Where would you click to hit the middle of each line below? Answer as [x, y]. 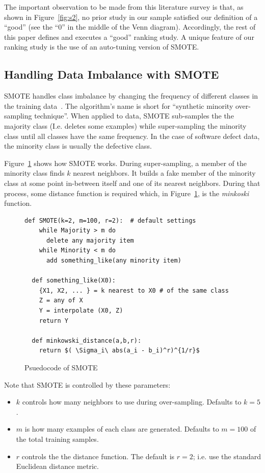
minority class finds [34, 173]
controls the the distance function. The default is [98, 456]
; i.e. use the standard [227, 456]
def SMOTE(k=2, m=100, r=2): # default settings [110, 220]
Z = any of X [61, 301]
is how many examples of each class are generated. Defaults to [122, 429]
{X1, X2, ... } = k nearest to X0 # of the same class [134, 290]
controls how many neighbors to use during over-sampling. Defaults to [132, 402]
